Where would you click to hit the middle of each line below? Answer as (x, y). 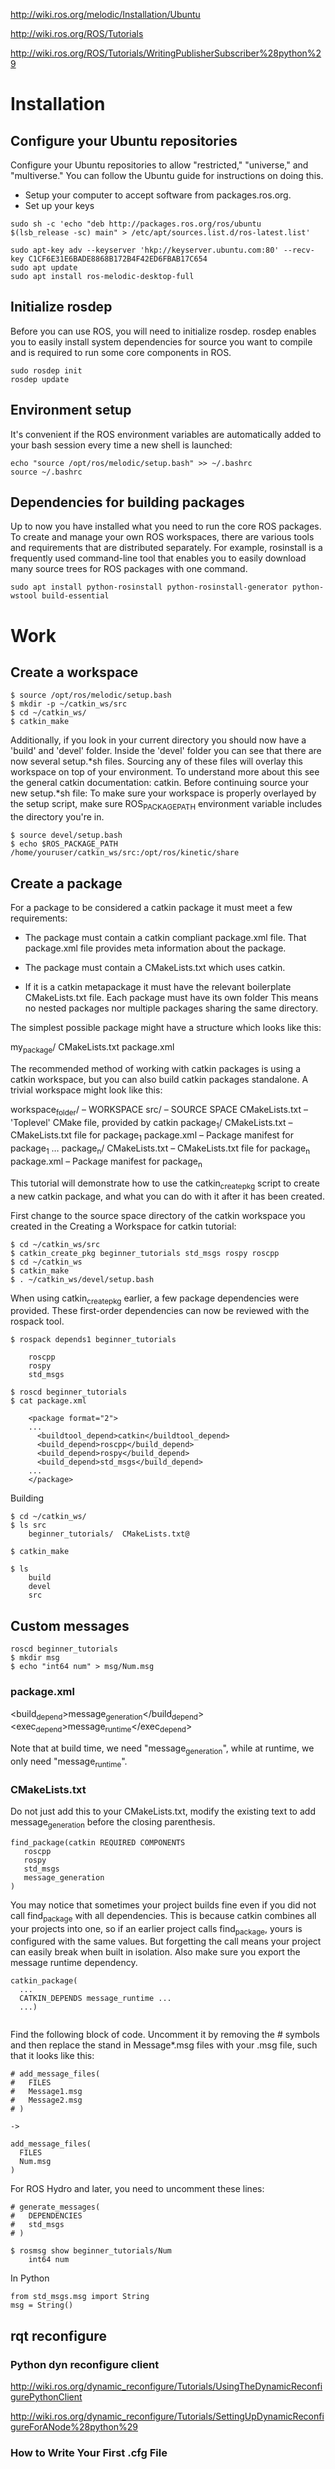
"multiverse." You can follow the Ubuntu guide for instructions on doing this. (167, 175)
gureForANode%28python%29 (74, 2427)
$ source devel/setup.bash (66, 835)
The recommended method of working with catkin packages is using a (155, 1068)
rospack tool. (37, 1321)
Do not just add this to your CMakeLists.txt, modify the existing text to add (163, 1811)
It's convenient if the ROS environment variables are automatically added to (166, 434)
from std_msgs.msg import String (80, 2297)
